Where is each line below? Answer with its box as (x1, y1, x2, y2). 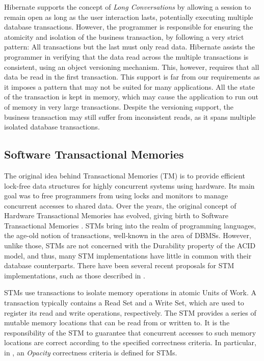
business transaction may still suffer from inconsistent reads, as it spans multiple (4, 111, 256, 122)
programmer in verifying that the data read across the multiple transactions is (4, 51, 249, 62)
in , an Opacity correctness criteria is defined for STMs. (4, 347, 177, 358)
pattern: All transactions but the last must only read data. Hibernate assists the (4, 41, 255, 52)
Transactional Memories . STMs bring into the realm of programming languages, (4, 220, 256, 230)
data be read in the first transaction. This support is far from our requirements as (4, 71, 260, 82)
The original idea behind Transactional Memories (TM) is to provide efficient (4, 170, 245, 181)
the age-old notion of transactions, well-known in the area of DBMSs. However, (4, 230, 251, 241)
